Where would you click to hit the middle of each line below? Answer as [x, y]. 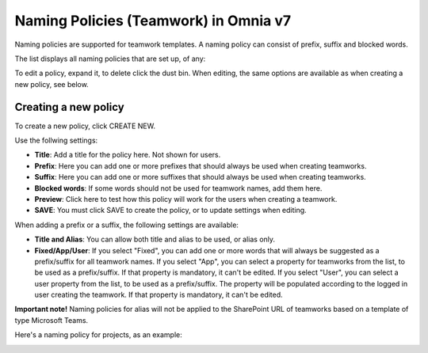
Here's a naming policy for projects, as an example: [98, 335]
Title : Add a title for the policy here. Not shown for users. [128, 155]
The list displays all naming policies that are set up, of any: [110, 59]
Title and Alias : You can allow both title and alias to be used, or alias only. [155, 239]
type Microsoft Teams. [52, 320]
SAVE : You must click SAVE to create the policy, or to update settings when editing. [170, 211]
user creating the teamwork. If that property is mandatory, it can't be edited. [159, 295]
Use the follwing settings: [56, 140]
